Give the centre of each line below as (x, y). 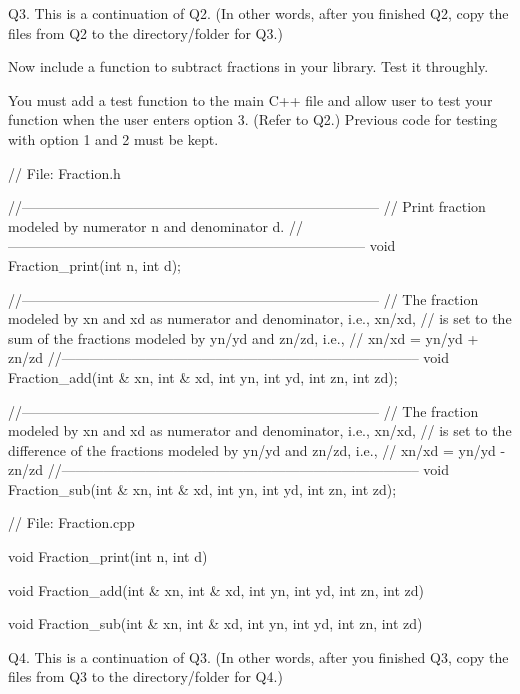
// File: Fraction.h (64, 172)
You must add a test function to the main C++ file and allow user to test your (250, 99)
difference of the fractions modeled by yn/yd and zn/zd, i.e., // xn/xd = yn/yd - (257, 449)
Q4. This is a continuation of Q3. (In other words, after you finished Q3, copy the (258, 656)
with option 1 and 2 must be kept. (113, 138)
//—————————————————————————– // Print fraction (247, 206)
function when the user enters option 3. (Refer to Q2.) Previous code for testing (253, 119)
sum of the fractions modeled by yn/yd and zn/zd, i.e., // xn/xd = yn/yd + (243, 337)
